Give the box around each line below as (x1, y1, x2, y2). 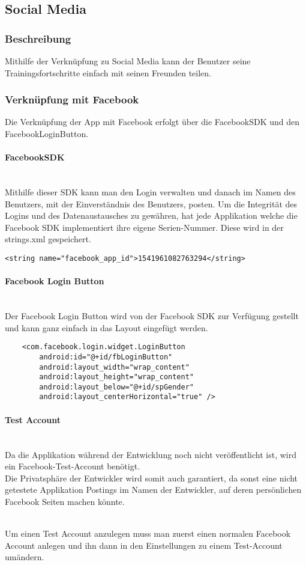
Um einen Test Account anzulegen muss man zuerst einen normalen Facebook (5, 527, 291, 540)
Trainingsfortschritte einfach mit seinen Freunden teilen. (5, 66, 212, 79)
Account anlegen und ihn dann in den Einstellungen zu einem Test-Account (5, 539, 283, 551)
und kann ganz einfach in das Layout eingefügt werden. (5, 321, 208, 334)
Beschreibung (5, 31, 71, 46)
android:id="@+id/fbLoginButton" (39, 352, 173, 361)
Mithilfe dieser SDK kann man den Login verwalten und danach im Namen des (5, 185, 296, 198)
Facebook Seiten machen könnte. (5, 495, 125, 507)
